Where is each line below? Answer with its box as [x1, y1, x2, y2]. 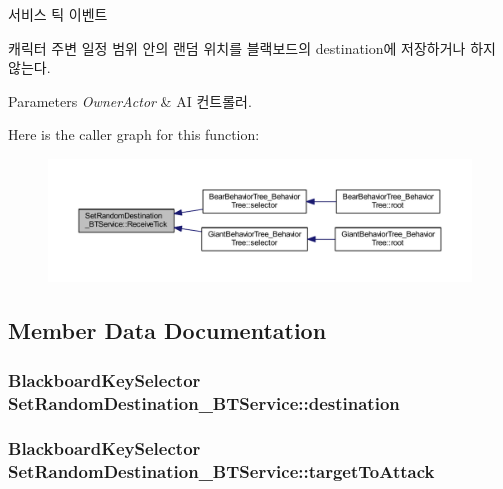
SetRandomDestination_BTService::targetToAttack [8, 459, 435, 484]
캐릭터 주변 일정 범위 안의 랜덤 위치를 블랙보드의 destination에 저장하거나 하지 [8, 37, 496, 58]
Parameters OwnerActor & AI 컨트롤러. [8, 90, 252, 111]
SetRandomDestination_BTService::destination [8, 390, 400, 415]
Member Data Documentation [8, 315, 327, 346]
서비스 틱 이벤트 [8, 4, 108, 24]
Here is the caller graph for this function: [8, 124, 260, 145]
